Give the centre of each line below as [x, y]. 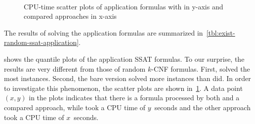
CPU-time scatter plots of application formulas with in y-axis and [124, 6]
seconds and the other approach [202, 107]
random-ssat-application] [42, 42]
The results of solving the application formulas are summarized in [104, 32]
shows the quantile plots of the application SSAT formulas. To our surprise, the [124, 59]
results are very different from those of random [75, 68]
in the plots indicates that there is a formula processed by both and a [134, 98]
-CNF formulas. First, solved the [201, 68]
